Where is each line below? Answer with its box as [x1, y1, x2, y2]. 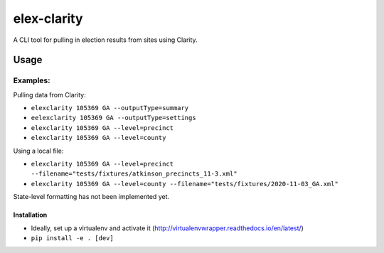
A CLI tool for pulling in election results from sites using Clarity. [13, 36, 198, 44]
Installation [13, 210, 48, 220]
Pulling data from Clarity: [13, 90, 86, 99]
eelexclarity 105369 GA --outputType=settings [31, 114, 196, 122]
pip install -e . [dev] [31, 235, 114, 242]
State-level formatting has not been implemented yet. [13, 193, 170, 201]
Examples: [13, 75, 50, 85]
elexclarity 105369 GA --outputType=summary [31, 104, 189, 112]
